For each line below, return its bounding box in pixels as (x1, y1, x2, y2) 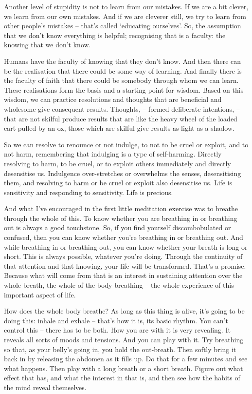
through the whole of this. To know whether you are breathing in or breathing (4, 213, 237, 223)
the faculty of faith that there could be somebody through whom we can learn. (4, 75, 239, 85)
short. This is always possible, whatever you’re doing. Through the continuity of (4, 251, 243, 261)
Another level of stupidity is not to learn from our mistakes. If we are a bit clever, (4, 1, 249, 11)
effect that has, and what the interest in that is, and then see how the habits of (4, 373, 240, 383)
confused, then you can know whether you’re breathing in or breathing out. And (4, 232, 243, 242)
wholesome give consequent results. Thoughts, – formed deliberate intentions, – (4, 103, 240, 114)
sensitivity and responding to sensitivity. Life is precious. (4, 187, 173, 197)
